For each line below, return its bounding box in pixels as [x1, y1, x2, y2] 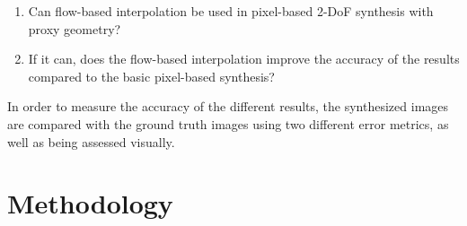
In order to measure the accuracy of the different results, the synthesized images [7, 97, 449, 116]
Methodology [7, 185, 173, 222]
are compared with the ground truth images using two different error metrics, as [7, 114, 449, 133]
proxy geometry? [28, 19, 121, 38]
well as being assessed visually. [7, 132, 175, 151]
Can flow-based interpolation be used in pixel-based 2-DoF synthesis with [28, 2, 434, 20]
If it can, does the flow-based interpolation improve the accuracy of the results [28, 49, 460, 68]
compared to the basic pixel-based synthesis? [28, 66, 275, 85]
